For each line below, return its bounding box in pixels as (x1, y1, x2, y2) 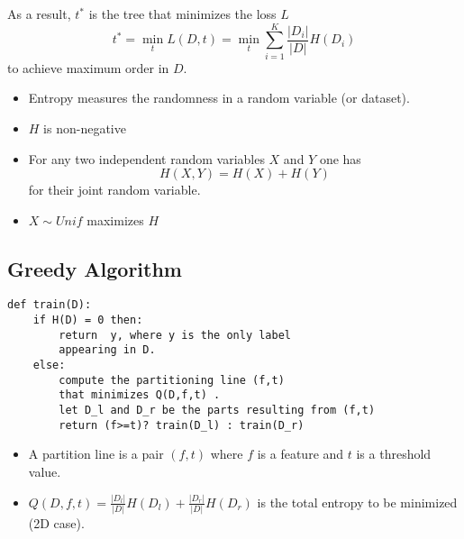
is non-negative (43, 118, 126, 137)
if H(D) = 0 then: (32, 314, 143, 327)
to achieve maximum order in (7, 58, 169, 77)
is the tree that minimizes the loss (88, 5, 277, 23)
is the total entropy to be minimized (257, 492, 458, 511)
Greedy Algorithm (7, 254, 182, 282)
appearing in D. (59, 343, 156, 357)
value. (28, 461, 61, 480)
